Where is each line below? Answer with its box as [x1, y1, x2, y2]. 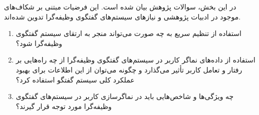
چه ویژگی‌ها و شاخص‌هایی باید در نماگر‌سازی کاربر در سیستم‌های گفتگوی [16, 91, 234, 101]
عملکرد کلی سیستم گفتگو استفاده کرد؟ [16, 74, 135, 84]
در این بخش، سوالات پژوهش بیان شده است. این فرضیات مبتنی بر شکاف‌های [4, 1, 236, 11]
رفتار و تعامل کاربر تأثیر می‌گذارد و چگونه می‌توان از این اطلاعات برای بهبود [16, 64, 242, 74]
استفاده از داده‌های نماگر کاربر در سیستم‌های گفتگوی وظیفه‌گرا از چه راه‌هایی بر [16, 54, 255, 65]
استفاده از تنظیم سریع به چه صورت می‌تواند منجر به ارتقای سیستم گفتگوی [16, 28, 241, 38]
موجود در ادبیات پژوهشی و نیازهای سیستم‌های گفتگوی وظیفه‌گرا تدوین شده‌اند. [4, 11, 241, 21]
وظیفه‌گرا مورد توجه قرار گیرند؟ [16, 100, 112, 111]
